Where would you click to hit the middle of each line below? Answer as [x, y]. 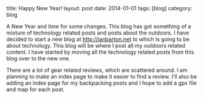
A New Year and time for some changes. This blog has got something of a [99, 26]
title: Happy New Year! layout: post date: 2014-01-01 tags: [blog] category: [99, 8]
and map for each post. [36, 89]
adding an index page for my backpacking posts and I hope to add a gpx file [101, 83]
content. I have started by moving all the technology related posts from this [100, 52]
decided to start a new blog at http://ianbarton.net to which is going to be [98, 39]
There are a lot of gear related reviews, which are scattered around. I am [97, 70]
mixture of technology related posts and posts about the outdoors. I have [98, 33]
